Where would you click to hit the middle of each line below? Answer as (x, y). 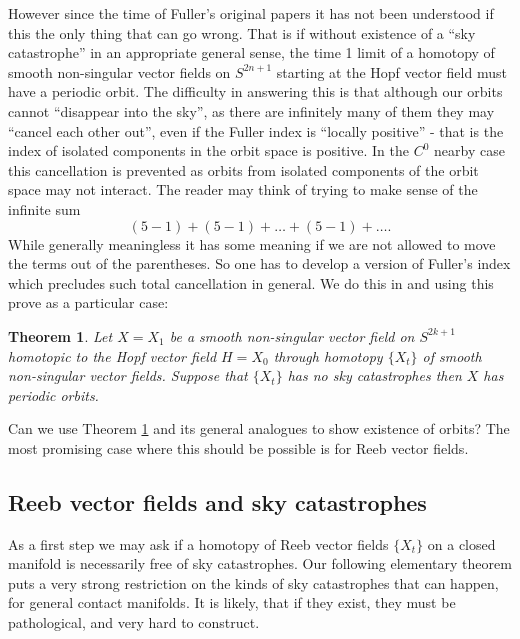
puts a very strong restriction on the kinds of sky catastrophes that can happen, (253, 582)
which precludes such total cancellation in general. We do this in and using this (251, 282)
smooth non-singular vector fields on (119, 71)
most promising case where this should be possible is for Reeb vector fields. (238, 447)
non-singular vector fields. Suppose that (128, 375)
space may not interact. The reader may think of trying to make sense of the (243, 189)
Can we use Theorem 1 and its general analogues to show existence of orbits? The (259, 428)
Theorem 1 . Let (60, 335)
